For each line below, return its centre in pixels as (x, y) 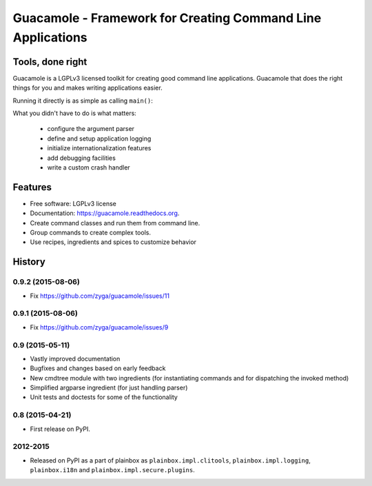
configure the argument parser (91, 129)
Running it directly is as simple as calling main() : (83, 101)
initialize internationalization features (99, 148)
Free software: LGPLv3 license (73, 203)
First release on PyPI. (60, 429)
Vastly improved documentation (75, 358)
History (29, 262)
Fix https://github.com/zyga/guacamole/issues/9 (99, 327)
